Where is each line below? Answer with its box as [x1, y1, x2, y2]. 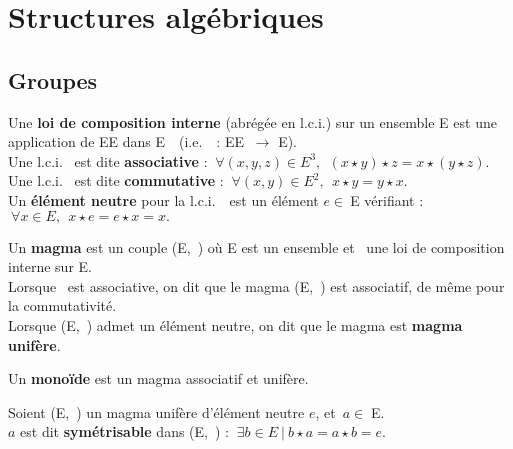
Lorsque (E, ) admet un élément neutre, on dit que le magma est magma [8, 314, 463, 335]
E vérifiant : [350, 189, 424, 210]
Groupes [8, 64, 98, 95]
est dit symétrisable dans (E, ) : [20, 421, 229, 442]
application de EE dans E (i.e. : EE [8, 131, 244, 152]
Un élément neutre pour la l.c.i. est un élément [8, 189, 319, 210]
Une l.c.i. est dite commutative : [8, 170, 224, 191]
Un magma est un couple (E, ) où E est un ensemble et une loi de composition [8, 236, 505, 257]
